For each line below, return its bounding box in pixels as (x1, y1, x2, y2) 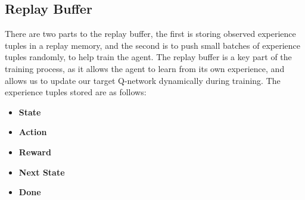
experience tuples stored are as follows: (5, 86, 147, 98)
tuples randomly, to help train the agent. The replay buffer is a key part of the (5, 51, 292, 63)
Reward (18, 145, 51, 158)
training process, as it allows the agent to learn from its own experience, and (5, 62, 285, 74)
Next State (18, 165, 65, 178)
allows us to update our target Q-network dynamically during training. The (5, 74, 281, 86)
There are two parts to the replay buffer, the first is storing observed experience (5, 27, 296, 40)
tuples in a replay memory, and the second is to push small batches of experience (5, 39, 300, 51)
